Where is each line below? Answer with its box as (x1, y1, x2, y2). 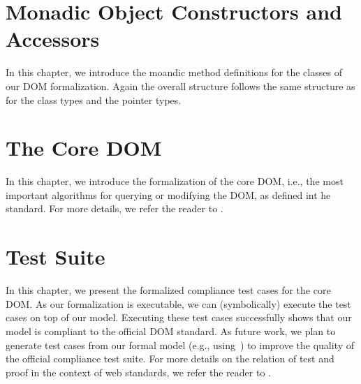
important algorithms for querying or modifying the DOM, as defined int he (6, 187, 331, 202)
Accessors (6, 24, 100, 53)
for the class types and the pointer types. (6, 92, 182, 107)
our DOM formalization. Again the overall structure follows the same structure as (6, 78, 355, 93)
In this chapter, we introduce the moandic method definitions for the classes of (6, 65, 342, 80)
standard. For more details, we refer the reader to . (6, 201, 223, 216)
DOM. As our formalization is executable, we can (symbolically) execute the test (6, 296, 351, 311)
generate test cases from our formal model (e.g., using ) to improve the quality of (6, 337, 355, 352)
